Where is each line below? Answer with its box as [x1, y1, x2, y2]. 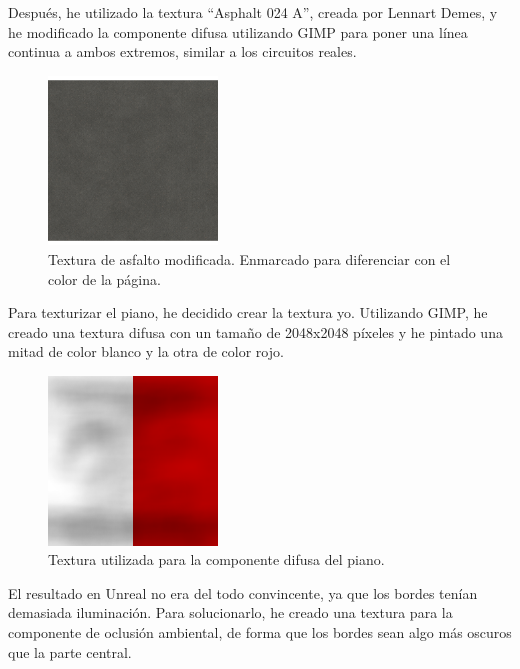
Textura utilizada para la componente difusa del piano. [48, 549, 385, 570]
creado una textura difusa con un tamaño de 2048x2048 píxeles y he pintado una [8, 321, 503, 342]
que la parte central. [8, 641, 132, 662]
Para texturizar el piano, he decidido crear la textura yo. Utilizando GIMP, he [8, 302, 488, 323]
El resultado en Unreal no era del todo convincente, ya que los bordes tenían [8, 582, 478, 603]
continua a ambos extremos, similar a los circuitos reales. [8, 41, 357, 62]
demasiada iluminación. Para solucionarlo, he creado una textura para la [8, 602, 453, 623]
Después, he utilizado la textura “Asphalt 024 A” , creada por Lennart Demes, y [8, 2, 498, 22]
